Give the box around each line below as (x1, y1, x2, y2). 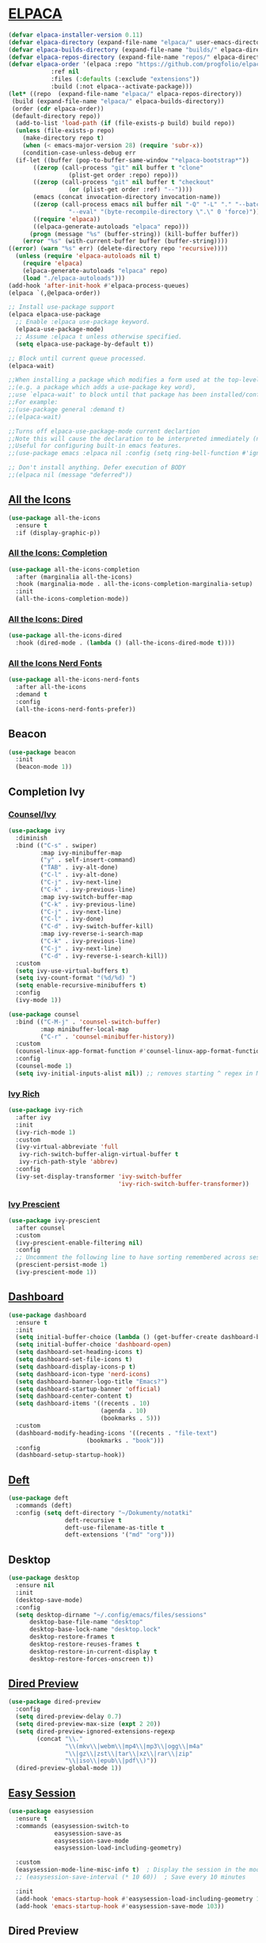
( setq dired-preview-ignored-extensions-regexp (15, 1727, 176, 1735)
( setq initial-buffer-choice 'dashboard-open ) (15, 1341, 172, 1348)
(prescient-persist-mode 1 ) (15, 1261, 108, 1269)
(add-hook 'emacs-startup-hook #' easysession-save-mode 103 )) (15, 1902, 225, 1910)
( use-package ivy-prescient (8, 1216, 101, 1225)
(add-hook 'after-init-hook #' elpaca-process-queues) (8, 281, 190, 289)
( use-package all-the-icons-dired (8, 632, 123, 640)
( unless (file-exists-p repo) (15, 127, 115, 135)
